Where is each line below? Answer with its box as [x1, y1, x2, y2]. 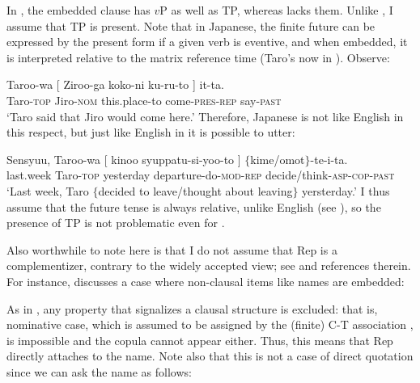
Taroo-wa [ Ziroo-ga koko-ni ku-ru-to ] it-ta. [6, 76, 224, 93]
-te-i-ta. [310, 150, 348, 167]
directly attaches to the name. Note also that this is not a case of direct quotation [6, 347, 414, 364]
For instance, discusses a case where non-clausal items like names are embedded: [6, 272, 405, 289]
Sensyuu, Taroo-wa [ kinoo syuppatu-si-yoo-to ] [6, 150, 241, 167]
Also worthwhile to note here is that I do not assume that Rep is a [6, 241, 337, 258]
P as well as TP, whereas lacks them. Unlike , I [159, 2, 393, 18]
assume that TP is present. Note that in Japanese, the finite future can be [6, 17, 375, 34]
